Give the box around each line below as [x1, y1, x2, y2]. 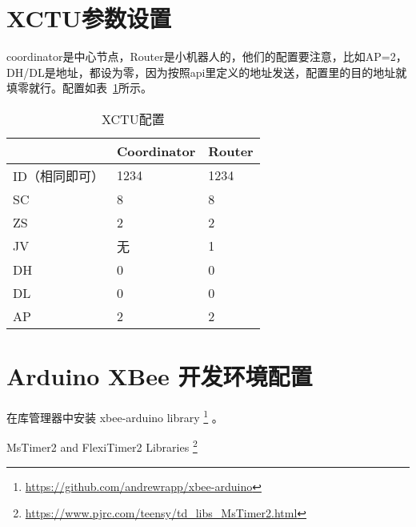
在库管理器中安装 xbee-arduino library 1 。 [6, 407, 223, 425]
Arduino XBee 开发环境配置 [6, 360, 313, 392]
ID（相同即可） [13, 166, 105, 185]
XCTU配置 [102, 109, 165, 128]
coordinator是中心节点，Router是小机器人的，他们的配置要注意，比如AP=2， [6, 48, 407, 65]
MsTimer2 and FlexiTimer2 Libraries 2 [6, 436, 198, 455]
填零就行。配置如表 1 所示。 [6, 79, 152, 96]
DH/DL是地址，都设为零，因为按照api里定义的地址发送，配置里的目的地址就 [6, 63, 407, 80]
